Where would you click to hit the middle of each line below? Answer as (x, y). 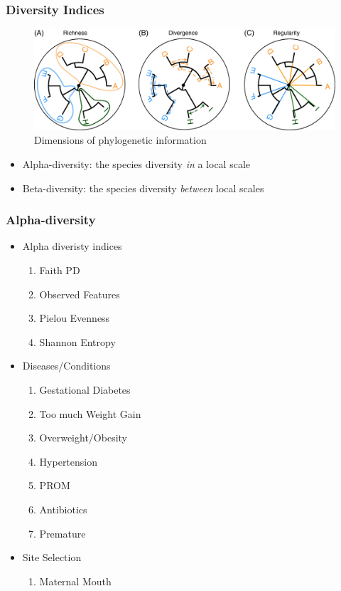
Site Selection (52, 557)
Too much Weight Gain (90, 413)
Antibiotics (63, 509)
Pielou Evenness (75, 318)
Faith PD (60, 270)
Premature (63, 533)
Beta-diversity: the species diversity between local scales (143, 188)
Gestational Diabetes (85, 389)
